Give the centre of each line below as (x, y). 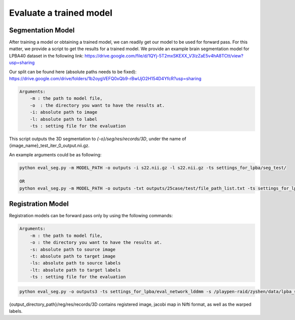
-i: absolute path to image (64, 112)
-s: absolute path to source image (73, 249)
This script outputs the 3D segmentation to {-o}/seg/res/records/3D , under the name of (98, 139)
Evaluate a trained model (61, 13)
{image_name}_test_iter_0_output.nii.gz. (49, 145)
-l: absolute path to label (64, 119)
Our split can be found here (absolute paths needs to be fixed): (73, 72)
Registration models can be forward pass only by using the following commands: (91, 216)
